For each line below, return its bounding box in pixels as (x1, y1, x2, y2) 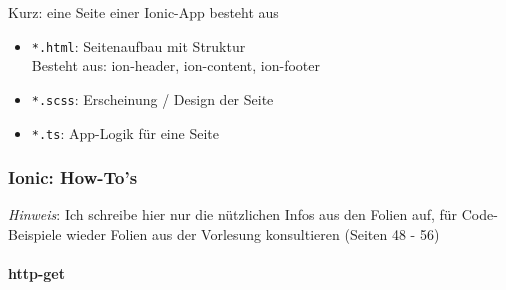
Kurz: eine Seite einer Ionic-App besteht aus (8, 2, 279, 22)
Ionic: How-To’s (8, 165, 138, 190)
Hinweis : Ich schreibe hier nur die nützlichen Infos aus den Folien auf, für (8, 204, 458, 225)
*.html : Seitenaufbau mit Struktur (31, 35, 246, 56)
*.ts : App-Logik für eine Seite (31, 122, 219, 143)
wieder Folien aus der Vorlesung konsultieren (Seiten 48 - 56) (66, 223, 440, 244)
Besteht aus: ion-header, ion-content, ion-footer (31, 55, 320, 76)
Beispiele (8, 223, 62, 244)
